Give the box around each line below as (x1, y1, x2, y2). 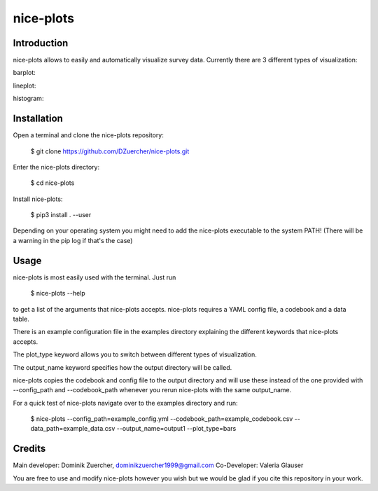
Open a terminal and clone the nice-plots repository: (13, 131, 164, 139)
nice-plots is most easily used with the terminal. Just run (13, 273, 176, 282)
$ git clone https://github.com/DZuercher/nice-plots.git (30, 147, 190, 155)
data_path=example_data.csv (30, 424, 115, 433)
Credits (13, 443, 46, 455)
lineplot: (13, 81, 36, 90)
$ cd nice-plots (30, 179, 75, 187)
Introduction (13, 37, 69, 49)
